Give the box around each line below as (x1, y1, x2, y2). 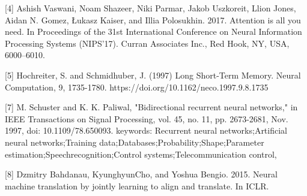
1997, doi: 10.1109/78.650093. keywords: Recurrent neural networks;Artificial (5, 124, 287, 137)
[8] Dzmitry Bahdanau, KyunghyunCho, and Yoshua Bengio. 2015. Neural (5, 168, 278, 180)
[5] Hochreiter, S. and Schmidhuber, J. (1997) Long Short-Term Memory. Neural (5, 68, 301, 81)
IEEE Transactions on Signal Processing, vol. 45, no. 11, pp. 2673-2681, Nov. (5, 112, 288, 125)
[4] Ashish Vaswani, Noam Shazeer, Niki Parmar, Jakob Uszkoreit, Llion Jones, (5, 2, 296, 14)
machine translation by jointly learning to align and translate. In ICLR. (5, 179, 269, 192)
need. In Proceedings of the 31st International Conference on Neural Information (5, 25, 302, 38)
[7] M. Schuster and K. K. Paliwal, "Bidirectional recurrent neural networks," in (5, 101, 298, 113)
